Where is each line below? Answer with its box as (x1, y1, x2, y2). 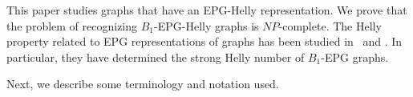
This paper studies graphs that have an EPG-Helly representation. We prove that (6, 2, 407, 18)
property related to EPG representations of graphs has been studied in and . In (6, 33, 403, 50)
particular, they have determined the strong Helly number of (6, 48, 305, 65)
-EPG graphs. (321, 48, 389, 65)
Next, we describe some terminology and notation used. (6, 75, 279, 92)
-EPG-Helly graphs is (154, 17, 259, 34)
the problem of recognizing (6, 17, 138, 34)
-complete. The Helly (278, 17, 382, 34)
